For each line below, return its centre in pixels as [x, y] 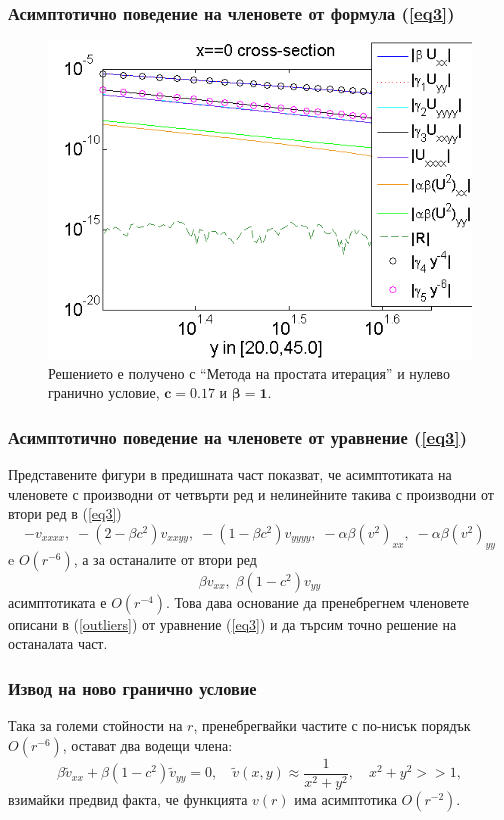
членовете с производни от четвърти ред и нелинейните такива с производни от [251, 493]
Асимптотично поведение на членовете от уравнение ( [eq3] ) [238, 436]
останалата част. [58, 643]
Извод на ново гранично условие [132, 687]
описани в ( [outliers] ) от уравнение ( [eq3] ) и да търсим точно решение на [232, 623]
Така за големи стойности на [95, 725]
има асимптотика [345, 798]
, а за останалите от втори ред [165, 558]
